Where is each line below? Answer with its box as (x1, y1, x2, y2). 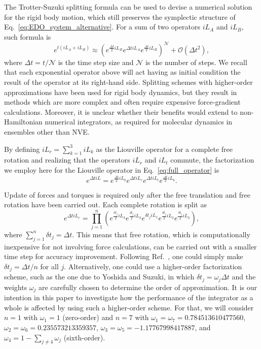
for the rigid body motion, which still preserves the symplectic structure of (4, 11, 236, 22)
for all (40, 261, 59, 271)
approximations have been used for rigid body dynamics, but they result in (4, 86, 237, 97)
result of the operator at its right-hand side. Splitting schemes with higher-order (4, 77, 253, 87)
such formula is (4, 31, 51, 42)
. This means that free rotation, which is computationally (72, 229, 250, 239)
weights (4, 281, 27, 292)
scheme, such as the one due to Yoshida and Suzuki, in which (4, 271, 195, 282)
